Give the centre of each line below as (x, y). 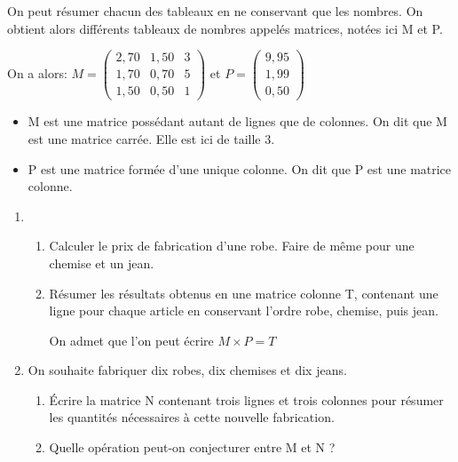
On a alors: (37, 73)
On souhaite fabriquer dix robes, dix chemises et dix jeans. (187, 370)
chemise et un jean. (102, 263)
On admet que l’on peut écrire (131, 340)
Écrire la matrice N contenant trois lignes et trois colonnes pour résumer (246, 399)
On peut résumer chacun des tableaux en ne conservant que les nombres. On (215, 11)
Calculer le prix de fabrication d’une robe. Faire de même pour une (232, 246)
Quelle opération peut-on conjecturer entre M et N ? (192, 447)
